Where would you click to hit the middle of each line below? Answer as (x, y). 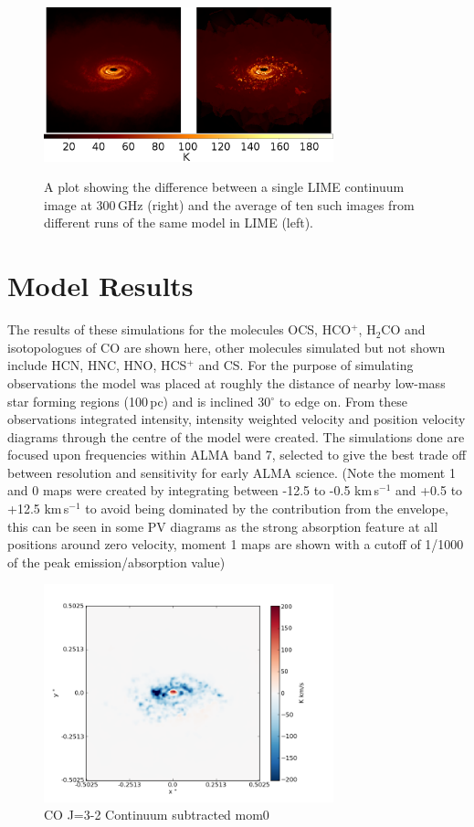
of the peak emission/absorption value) (116, 562)
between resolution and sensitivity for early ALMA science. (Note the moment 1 (232, 472)
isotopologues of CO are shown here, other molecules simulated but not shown (226, 347)
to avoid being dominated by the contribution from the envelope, (267, 509)
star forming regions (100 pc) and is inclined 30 (139, 401)
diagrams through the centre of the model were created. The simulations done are (236, 436)
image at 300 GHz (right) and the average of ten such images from (229, 204)
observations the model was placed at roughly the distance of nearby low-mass (226, 382)
